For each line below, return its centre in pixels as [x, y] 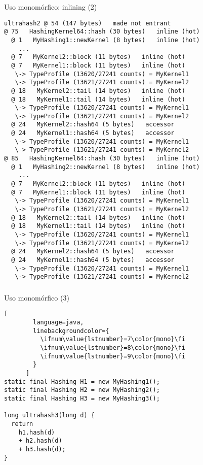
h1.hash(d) [37, 432]
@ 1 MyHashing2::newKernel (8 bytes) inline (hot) [106, 167]
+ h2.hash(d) [40, 441]
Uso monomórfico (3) [37, 297]
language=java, [58, 323]
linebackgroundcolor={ [71, 331]
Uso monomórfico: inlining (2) [51, 7]
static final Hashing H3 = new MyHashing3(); [82, 399]
